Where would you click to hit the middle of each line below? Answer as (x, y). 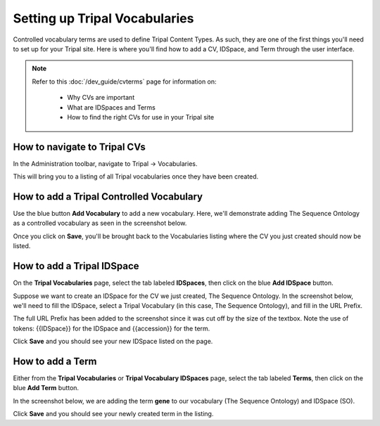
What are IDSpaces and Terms (112, 107)
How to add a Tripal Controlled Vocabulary (108, 196)
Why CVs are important (101, 98)
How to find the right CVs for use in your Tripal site (141, 117)
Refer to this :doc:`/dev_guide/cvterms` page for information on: (125, 82)
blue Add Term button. (46, 388)
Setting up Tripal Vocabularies (103, 18)
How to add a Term (55, 361)
